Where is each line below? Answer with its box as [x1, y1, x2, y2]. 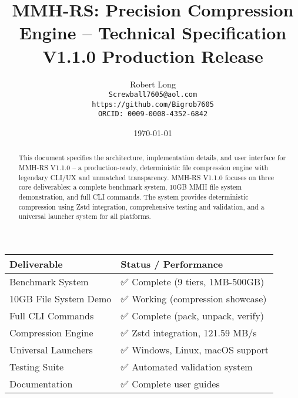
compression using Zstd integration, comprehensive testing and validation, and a [18, 201, 264, 211]
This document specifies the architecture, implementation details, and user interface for [18, 153, 286, 163]
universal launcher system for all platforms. [18, 211, 151, 221]
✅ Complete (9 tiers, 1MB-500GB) [120, 275, 264, 289]
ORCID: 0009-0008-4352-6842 [98, 110, 208, 119]
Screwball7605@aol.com [108, 90, 197, 99]
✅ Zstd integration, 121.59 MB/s [120, 326, 257, 340]
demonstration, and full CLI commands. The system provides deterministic [18, 192, 249, 202]
